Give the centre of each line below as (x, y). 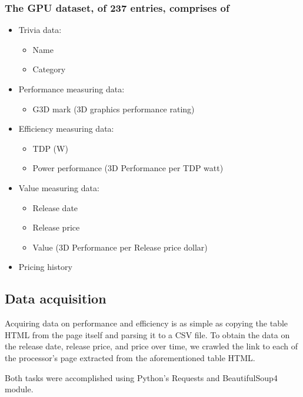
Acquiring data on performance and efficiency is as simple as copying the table (146, 323)
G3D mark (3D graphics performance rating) (114, 109)
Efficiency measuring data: (66, 129)
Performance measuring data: (71, 89)
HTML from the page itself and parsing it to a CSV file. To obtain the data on (147, 334)
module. (19, 389)
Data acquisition (56, 298)
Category (49, 69)
